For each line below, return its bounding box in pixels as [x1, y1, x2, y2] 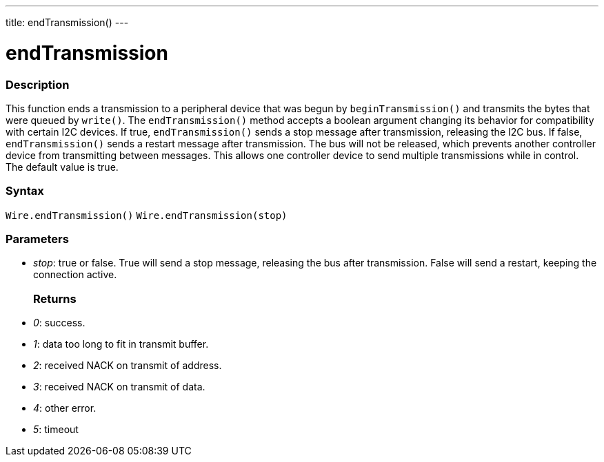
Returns [33, 291, 77, 306]
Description [6, 77, 70, 92]
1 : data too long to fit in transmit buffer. [33, 338, 209, 350]
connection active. [33, 269, 117, 281]
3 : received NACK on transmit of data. [33, 381, 205, 393]
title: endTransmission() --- [6, 17, 129, 28]
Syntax [6, 184, 44, 198]
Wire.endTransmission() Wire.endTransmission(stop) [6, 209, 288, 221]
